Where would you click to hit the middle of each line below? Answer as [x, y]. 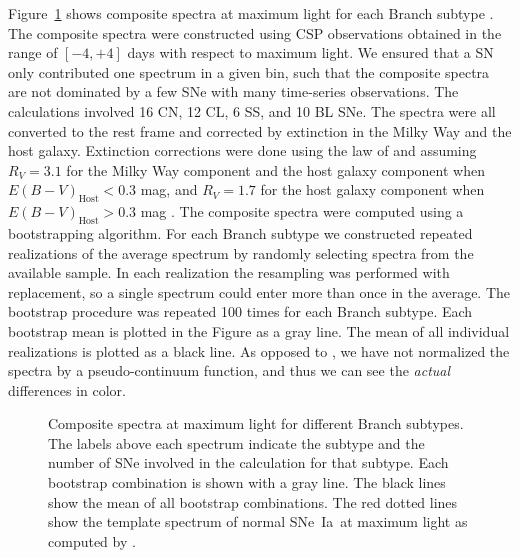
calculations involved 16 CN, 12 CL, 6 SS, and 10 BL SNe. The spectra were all [252, 110]
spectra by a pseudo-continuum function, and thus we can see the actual [229, 370]
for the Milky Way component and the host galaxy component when [275, 169]
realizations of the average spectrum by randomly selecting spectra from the [241, 252]
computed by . [92, 540]
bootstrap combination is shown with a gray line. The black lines [247, 482]
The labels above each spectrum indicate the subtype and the [236, 442]
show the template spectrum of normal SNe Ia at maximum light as [258, 521]
